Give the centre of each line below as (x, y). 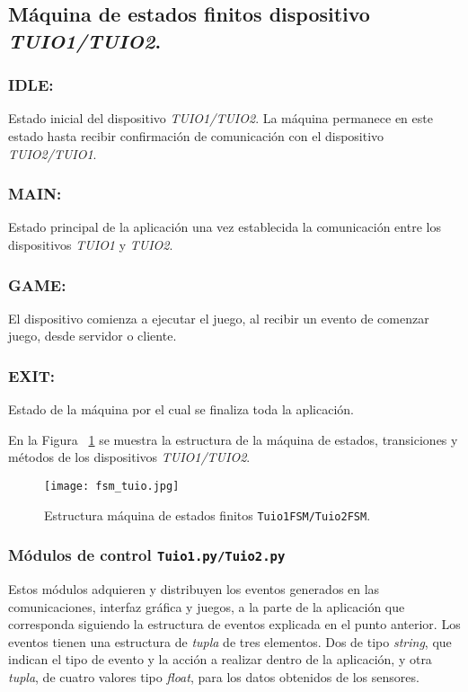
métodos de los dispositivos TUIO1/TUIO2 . (129, 457)
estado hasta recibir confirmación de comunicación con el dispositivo (196, 135)
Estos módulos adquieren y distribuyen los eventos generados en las (194, 589)
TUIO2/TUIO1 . (53, 153)
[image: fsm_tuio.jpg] (112, 486)
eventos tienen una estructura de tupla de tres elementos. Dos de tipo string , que (230, 641)
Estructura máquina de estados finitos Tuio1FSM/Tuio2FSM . (208, 515)
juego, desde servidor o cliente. (93, 336)
